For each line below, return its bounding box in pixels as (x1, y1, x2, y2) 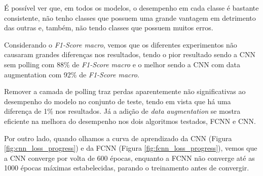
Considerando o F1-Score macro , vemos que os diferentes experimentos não (4, 39, 237, 50)
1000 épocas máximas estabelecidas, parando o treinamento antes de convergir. (4, 162, 249, 173)
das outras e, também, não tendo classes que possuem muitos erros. (4, 22, 213, 33)
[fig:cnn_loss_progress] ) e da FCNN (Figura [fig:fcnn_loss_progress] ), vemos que (4, 143, 257, 153)
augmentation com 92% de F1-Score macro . (4, 69, 139, 79)
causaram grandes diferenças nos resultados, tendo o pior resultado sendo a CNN (4, 49, 255, 60)
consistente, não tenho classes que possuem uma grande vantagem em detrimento (4, 12, 256, 23)
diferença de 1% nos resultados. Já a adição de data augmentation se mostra (4, 106, 241, 116)
